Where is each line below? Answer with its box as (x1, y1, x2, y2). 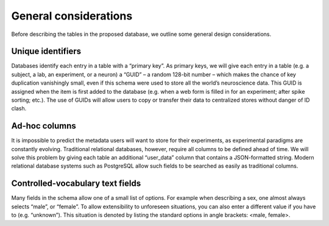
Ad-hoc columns (11, 121, 76, 131)
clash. (11, 105, 27, 112)
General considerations (11, 9, 133, 23)
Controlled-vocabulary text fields (11, 178, 141, 189)
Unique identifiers (11, 46, 82, 57)
